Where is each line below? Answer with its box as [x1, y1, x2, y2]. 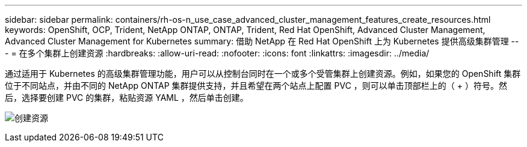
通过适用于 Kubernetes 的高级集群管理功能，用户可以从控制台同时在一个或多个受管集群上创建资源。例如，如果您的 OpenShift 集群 [5, 68, 521, 79]
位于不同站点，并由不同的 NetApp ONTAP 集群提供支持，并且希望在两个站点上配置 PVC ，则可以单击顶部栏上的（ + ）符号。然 [5, 80, 507, 91]
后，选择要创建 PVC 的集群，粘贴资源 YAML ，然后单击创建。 [5, 92, 248, 103]
